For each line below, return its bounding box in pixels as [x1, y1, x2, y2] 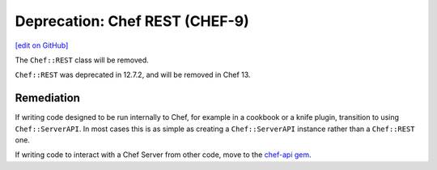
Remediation [15, 91, 81, 105]
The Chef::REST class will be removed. [15, 55, 149, 65]
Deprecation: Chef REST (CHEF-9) [15, 12, 250, 30]
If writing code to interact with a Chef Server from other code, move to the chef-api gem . [15, 150, 312, 159]
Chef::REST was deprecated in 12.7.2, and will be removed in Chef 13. [15, 70, 251, 80]
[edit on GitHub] [15, 40, 69, 50]
